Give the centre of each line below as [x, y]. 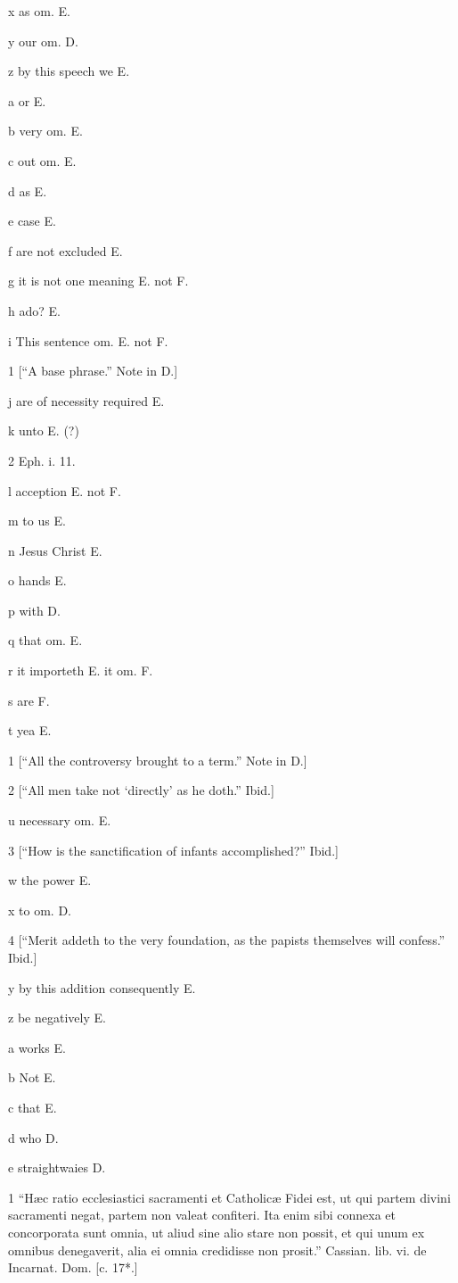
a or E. [27, 100]
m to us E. [37, 521]
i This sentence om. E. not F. [88, 340]
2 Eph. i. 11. [42, 460]
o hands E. [37, 580]
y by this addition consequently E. [102, 987]
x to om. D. [40, 910]
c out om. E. [42, 160]
